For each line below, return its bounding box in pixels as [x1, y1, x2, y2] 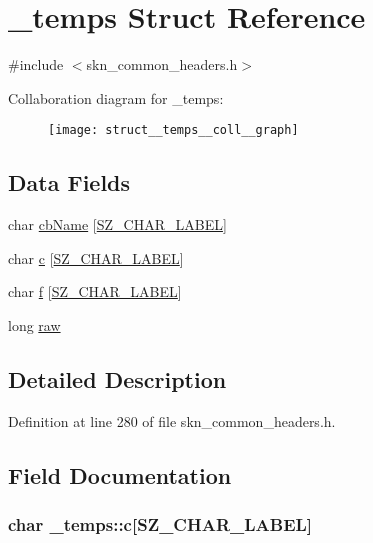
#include [8, 54, 64, 75]
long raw [8, 314, 61, 335]
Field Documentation [8, 459, 232, 490]
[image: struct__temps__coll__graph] [48, 123, 299, 138]
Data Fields [8, 167, 131, 198]
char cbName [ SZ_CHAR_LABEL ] [8, 214, 227, 235]
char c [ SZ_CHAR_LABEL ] [8, 247, 184, 268]
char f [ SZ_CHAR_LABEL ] [8, 281, 182, 302]
